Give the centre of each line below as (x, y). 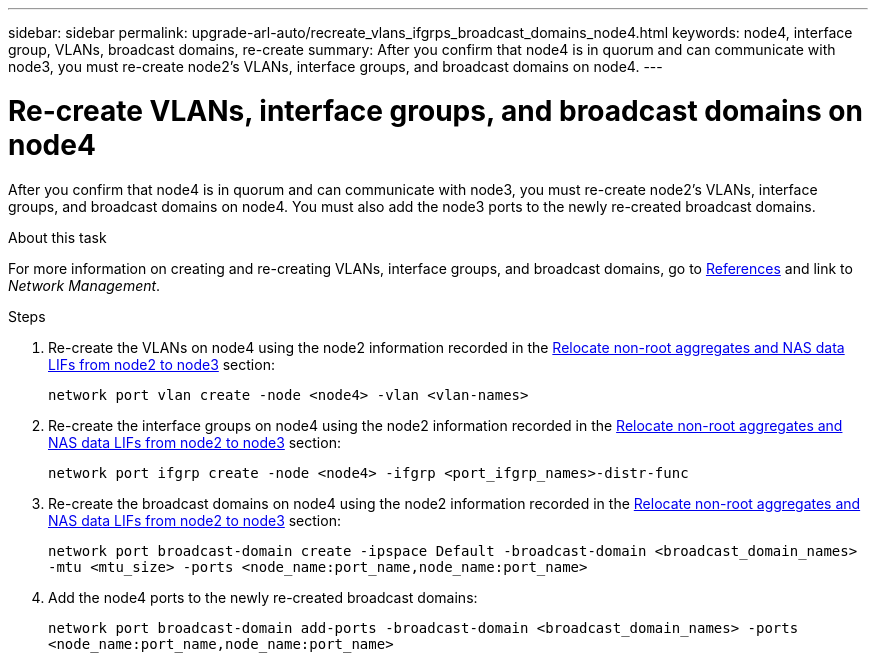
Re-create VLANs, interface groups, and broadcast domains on (435, 110)
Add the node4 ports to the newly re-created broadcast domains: (263, 597)
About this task (57, 237)
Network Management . (84, 285)
